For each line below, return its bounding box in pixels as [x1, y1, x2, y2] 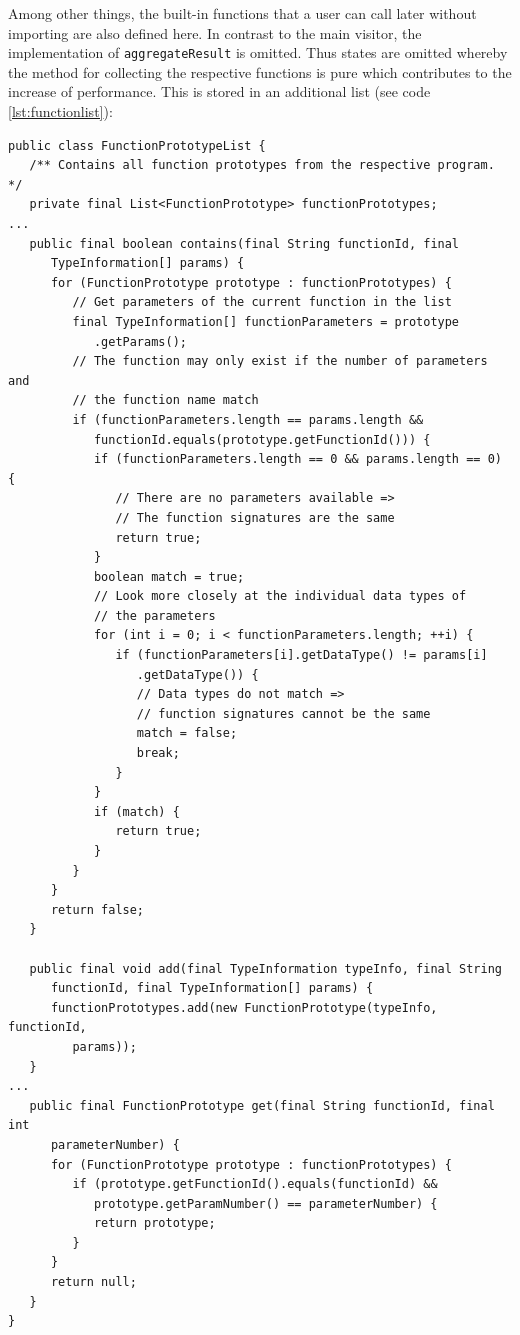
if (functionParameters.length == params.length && [72, 412, 424, 427]
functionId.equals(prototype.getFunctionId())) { [93, 432, 431, 447]
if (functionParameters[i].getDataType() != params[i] [115, 648, 488, 663]
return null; [50, 1275, 137, 1290]
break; [136, 746, 180, 761]
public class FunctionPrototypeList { [8, 138, 266, 153]
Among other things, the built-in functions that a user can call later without [8, 3, 477, 23]
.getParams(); [93, 334, 187, 349]
